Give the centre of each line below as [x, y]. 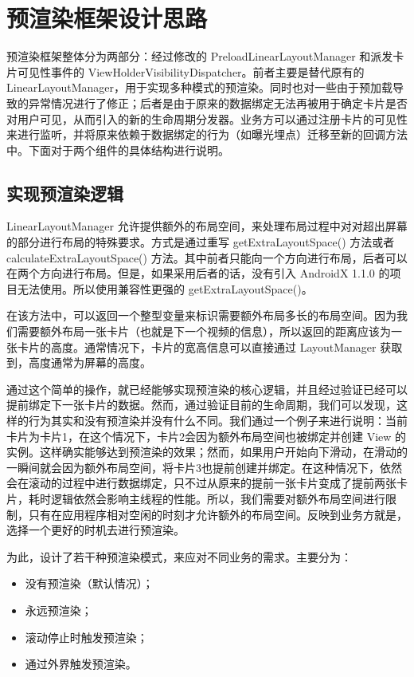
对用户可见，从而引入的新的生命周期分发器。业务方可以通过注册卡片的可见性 [207, 118]
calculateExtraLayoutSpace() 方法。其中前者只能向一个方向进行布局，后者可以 [207, 257]
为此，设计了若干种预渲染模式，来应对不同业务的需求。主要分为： [179, 556]
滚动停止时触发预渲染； [86, 637]
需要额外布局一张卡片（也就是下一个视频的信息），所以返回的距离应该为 [204, 331]
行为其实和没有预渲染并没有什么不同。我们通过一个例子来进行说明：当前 [218, 421]
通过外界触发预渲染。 [81, 664]
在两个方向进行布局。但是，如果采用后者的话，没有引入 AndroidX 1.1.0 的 [198, 273]
